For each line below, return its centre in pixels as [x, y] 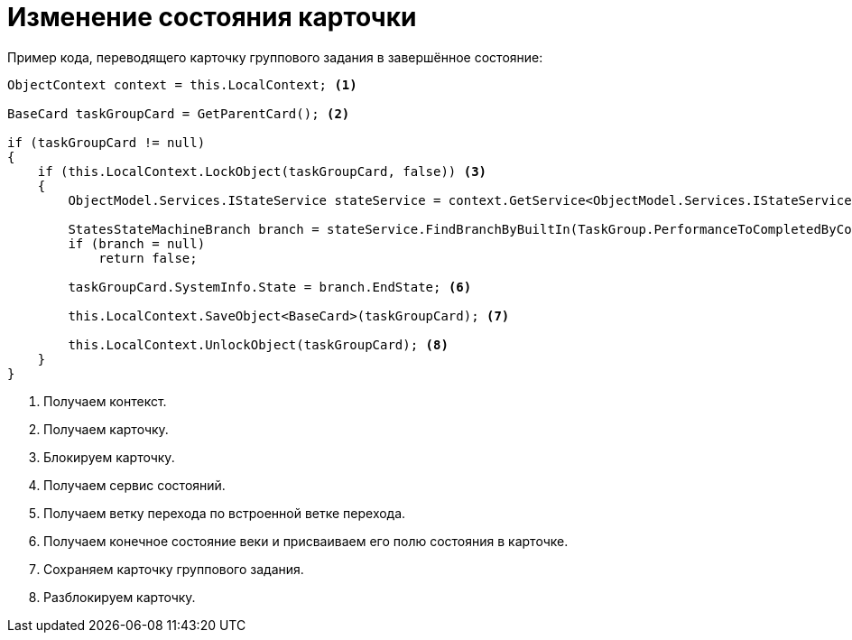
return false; [148, 258]
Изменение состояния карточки [212, 17]
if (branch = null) [137, 243]
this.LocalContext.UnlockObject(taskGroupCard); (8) [258, 344]
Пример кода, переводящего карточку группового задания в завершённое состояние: [275, 57]
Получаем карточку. [106, 429]
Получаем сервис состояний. [134, 485]
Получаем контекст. [105, 401]
